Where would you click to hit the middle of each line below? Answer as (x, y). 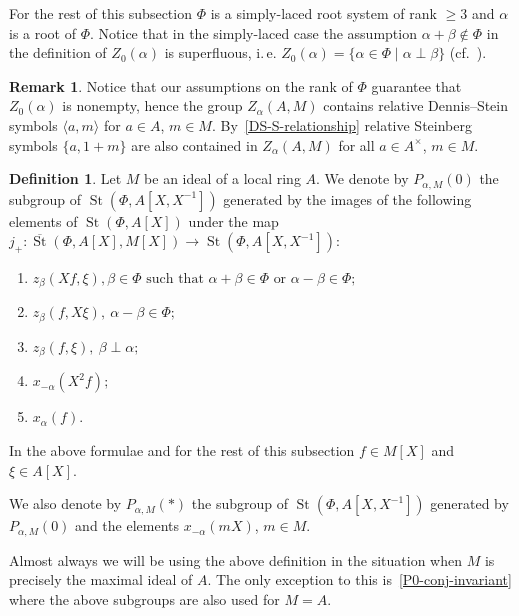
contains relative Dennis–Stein (416, 105)
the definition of (58, 52)
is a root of (43, 32)
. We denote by (362, 178)
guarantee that (416, 85)
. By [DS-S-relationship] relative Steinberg (341, 124)
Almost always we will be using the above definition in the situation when (235, 559)
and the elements (127, 525)
